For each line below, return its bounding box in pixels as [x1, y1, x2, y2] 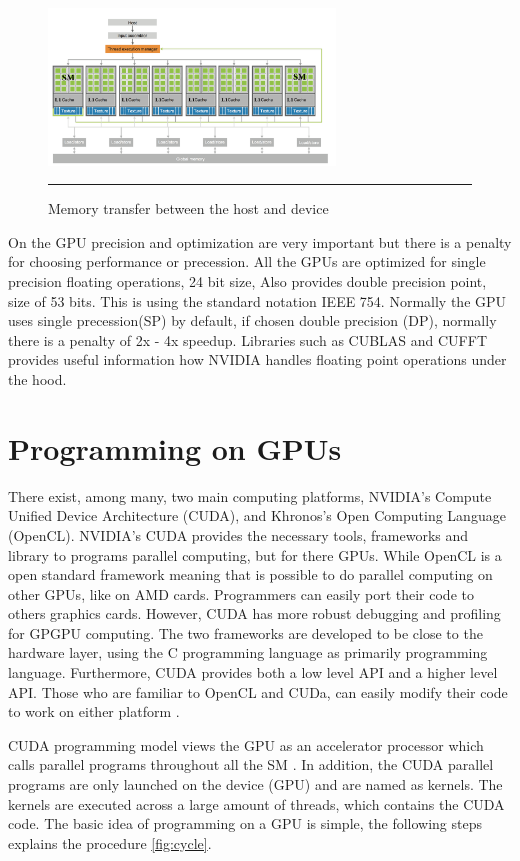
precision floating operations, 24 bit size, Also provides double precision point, [8, 271, 487, 292]
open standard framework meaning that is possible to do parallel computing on [8, 564, 493, 585]
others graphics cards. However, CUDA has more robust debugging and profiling [8, 603, 501, 624]
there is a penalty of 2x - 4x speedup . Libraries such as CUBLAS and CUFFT [8, 329, 488, 350]
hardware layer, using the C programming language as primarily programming [8, 642, 488, 663]
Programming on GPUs [8, 427, 342, 468]
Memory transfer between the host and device [48, 198, 329, 219]
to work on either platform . [8, 701, 180, 722]
